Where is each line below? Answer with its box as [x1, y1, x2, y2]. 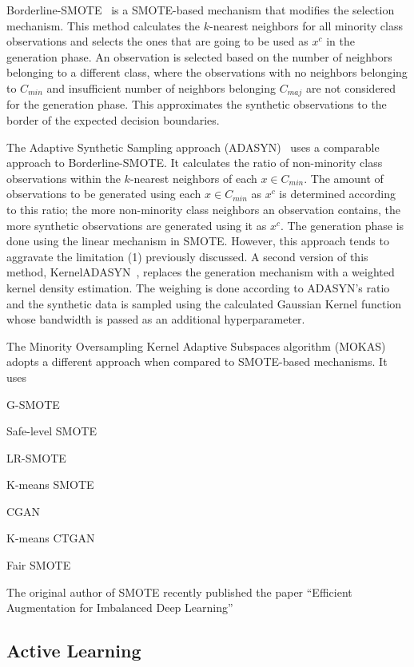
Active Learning [6, 638, 141, 663]
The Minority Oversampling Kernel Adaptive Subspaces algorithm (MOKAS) [6, 337, 386, 354]
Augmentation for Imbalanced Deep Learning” [6, 599, 233, 616]
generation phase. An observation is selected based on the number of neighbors [6, 48, 392, 65]
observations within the [6, 169, 121, 186]
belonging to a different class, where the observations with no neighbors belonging [6, 64, 408, 81]
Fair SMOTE [6, 557, 71, 574]
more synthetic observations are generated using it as [6, 216, 267, 233]
